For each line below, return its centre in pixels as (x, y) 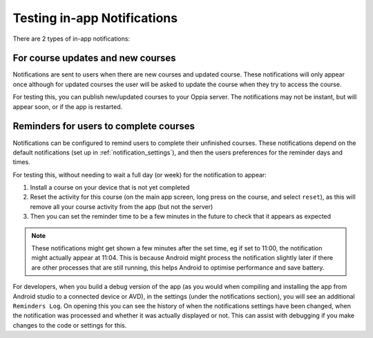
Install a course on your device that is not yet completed (110, 188)
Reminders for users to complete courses (104, 127)
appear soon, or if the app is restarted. (68, 106)
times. (21, 162)
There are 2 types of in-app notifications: (71, 39)
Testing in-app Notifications (95, 18)
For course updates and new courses (94, 58)
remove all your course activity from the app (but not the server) (122, 206)
